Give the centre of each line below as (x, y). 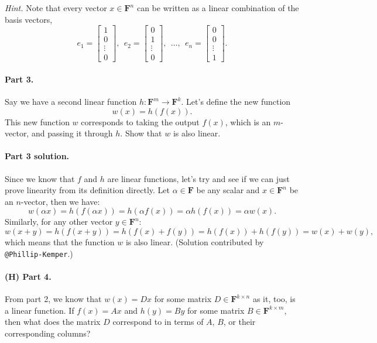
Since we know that (40, 178)
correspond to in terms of (158, 322)
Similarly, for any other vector (59, 222)
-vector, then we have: (60, 201)
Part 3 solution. (37, 156)
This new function (37, 121)
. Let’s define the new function (236, 102)
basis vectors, (29, 19)
